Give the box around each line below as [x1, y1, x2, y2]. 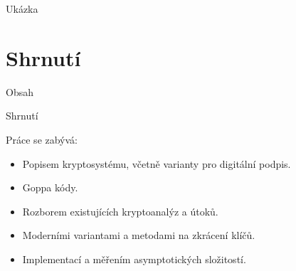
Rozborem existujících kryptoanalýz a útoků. [22, 203, 218, 218]
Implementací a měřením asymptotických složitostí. [22, 251, 246, 266]
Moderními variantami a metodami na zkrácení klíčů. [22, 228, 255, 243]
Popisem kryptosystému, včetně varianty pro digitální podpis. [22, 156, 291, 171]
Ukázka [6, 1, 38, 16]
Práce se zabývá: [6, 132, 78, 147]
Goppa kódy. [22, 180, 78, 195]
